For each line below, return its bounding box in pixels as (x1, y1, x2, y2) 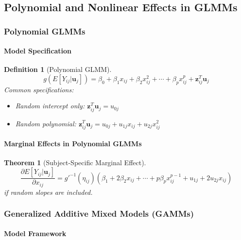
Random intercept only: (15, 101, 85, 111)
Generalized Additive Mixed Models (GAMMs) (4, 207, 194, 220)
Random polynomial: (15, 118, 76, 128)
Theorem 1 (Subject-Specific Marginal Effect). (4, 157, 146, 167)
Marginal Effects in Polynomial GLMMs (4, 138, 142, 149)
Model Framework (4, 228, 67, 238)
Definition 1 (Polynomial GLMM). (4, 64, 112, 74)
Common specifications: (4, 84, 74, 94)
